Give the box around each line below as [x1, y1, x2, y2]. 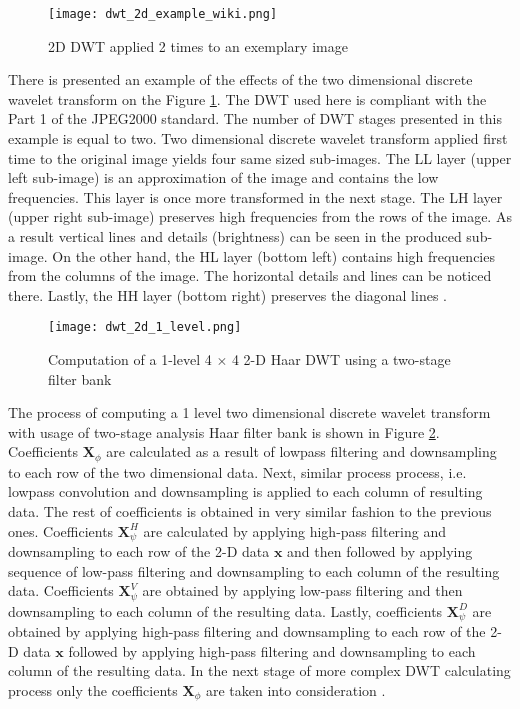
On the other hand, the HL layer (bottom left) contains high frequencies [52, 245, 495, 266]
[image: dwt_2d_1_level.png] [48, 320, 242, 335]
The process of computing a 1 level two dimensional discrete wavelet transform [8, 402, 491, 423]
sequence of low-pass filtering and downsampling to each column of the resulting [8, 560, 500, 581]
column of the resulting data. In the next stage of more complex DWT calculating [8, 660, 511, 681]
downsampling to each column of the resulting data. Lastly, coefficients [8, 600, 443, 621]
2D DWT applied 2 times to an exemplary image [48, 35, 348, 56]
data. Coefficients [8, 580, 114, 601]
